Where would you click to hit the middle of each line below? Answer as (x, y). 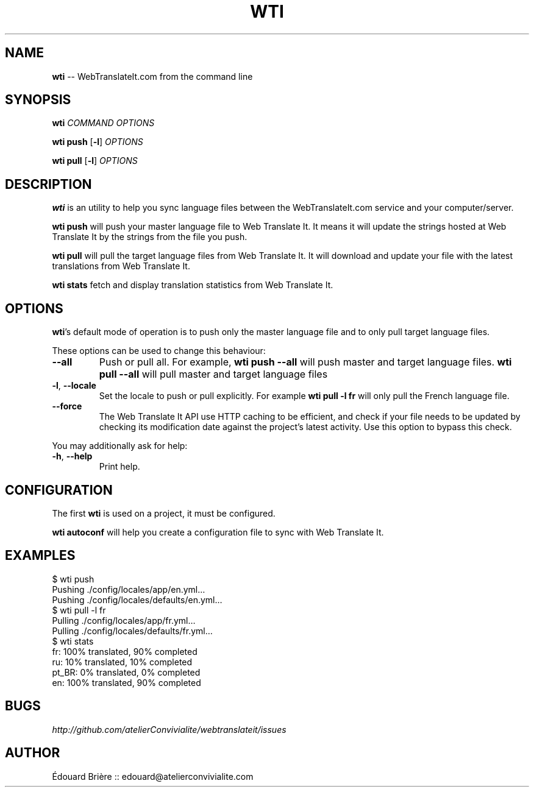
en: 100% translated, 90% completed (126, 682)
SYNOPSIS (38, 100)
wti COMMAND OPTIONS (103, 123)
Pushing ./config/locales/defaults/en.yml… (137, 599)
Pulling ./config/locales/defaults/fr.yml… (132, 631)
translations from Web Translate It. (121, 266)
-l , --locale (74, 386)
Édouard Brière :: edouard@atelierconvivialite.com (153, 776)
